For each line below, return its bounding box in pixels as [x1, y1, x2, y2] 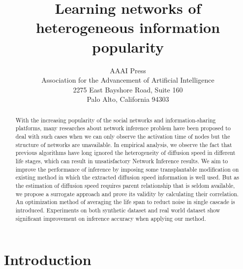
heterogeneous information [35, 17, 220, 37]
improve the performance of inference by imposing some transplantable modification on [15, 165, 239, 173]
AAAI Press [110, 65, 146, 75]
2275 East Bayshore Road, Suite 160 [73, 84, 183, 94]
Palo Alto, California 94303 [87, 94, 169, 104]
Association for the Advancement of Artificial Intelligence [41, 75, 214, 85]
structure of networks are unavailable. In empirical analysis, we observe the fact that [15, 140, 232, 149]
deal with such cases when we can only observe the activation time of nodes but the [15, 132, 230, 140]
